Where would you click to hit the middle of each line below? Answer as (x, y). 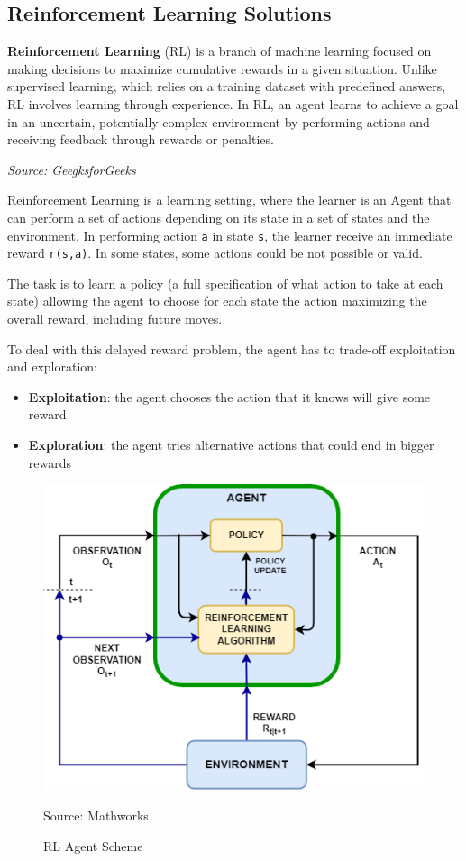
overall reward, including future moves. (115, 319)
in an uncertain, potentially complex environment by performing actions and (219, 121)
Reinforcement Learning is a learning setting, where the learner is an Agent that (229, 200)
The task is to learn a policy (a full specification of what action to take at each (225, 283)
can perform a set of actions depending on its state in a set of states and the (219, 217)
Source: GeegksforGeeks (72, 169)
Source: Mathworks (96, 815)
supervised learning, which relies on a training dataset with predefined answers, (227, 86)
